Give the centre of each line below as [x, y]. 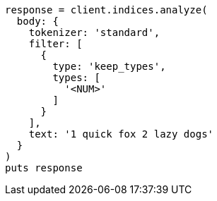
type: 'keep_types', [109, 66]
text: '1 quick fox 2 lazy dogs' [121, 134]
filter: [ [55, 44]
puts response [44, 168]
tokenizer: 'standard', [94, 32]
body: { [37, 21]
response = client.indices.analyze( [106, 10]
